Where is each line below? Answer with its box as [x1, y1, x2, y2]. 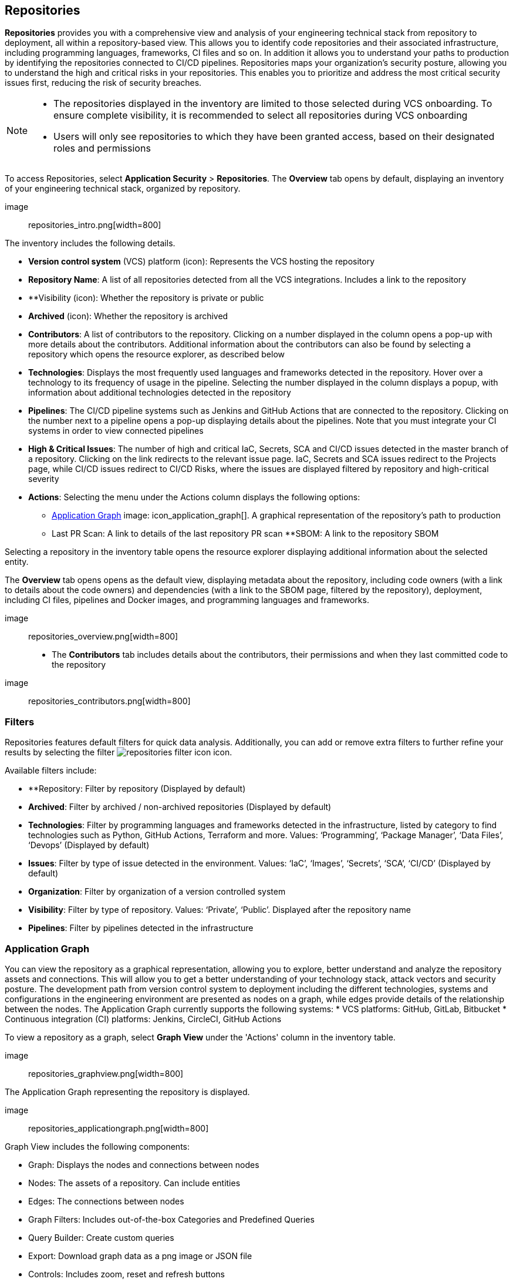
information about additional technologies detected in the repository [28, 387, 291, 398]
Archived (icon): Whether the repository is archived [28, 311, 228, 322]
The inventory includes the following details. [5, 238, 176, 249]
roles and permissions [53, 142, 151, 155]
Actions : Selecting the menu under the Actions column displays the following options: [28, 492, 360, 503]
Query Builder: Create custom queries [28, 1232, 174, 1243]
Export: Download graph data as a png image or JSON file [28, 1250, 252, 1261]
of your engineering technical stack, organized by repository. [5, 183, 241, 194]
